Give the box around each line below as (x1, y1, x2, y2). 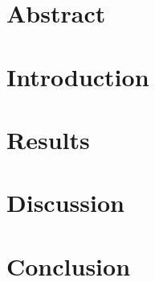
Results (6, 122, 90, 156)
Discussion (6, 186, 124, 219)
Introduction (6, 60, 149, 93)
